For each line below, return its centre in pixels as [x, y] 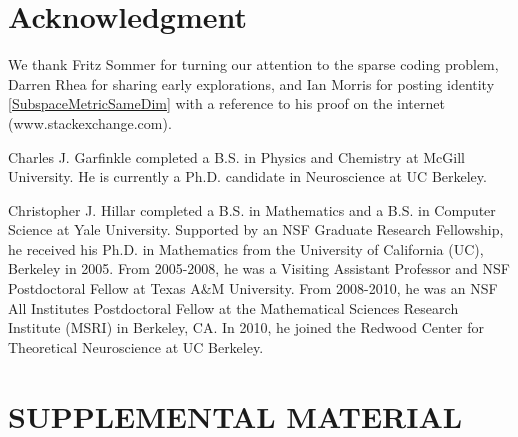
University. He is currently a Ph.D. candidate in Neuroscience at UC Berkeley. [247, 176]
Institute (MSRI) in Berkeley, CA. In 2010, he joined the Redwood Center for [246, 327]
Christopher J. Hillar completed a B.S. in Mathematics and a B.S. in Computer [252, 209]
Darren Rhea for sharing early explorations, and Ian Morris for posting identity [251, 83]
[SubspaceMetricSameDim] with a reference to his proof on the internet [226, 103]
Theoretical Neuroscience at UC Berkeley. [136, 346]
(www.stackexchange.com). [90, 122]
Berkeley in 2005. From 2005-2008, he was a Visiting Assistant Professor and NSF [259, 268]
